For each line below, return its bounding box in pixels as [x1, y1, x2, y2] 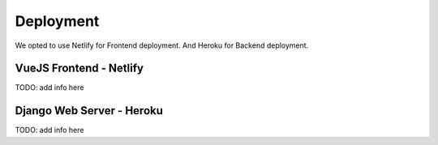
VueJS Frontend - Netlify [15, 62, 144, 75]
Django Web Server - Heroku [15, 104, 164, 117]
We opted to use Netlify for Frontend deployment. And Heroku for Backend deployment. [15, 41, 309, 50]
